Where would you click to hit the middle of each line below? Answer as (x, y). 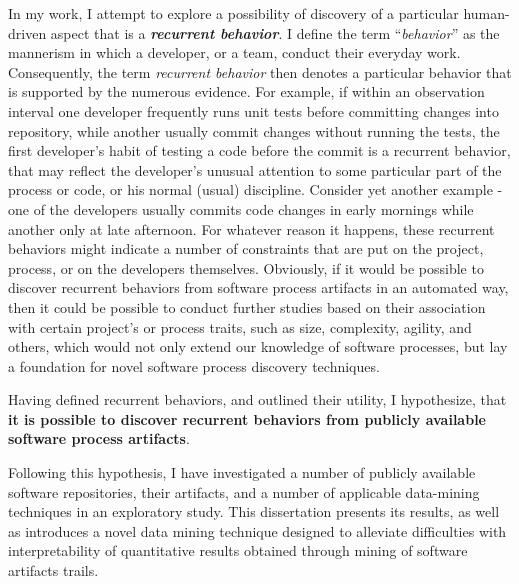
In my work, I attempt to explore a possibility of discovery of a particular (233, 13)
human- (486, 13)
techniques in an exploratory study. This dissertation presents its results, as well (254, 511)
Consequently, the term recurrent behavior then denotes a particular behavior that (260, 71)
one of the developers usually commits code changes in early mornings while (241, 208)
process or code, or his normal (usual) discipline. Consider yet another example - (255, 189)
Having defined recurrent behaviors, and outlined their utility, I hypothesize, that (257, 399)
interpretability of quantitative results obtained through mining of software (238, 550)
